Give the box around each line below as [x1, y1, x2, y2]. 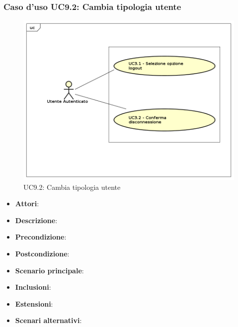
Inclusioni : [15, 282, 51, 292]
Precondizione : [15, 232, 67, 242]
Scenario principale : [15, 265, 84, 275]
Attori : [15, 198, 39, 209]
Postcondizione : [15, 248, 70, 259]
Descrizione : [15, 215, 58, 225]
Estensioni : [15, 298, 53, 309]
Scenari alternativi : [15, 315, 82, 326]
